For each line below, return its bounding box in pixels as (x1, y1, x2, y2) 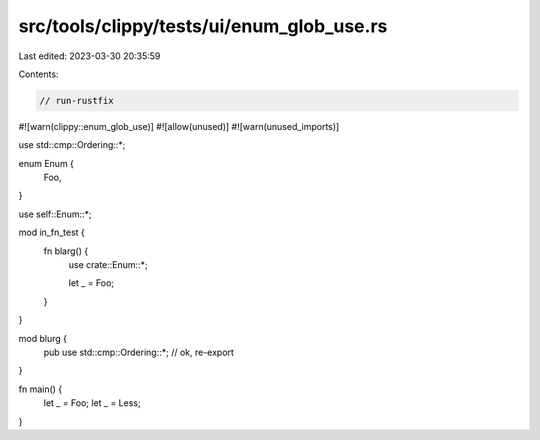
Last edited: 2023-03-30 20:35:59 (18, 50, 161, 62)
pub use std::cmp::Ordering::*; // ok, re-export (43, 346, 235, 358)
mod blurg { (18, 332, 67, 344)
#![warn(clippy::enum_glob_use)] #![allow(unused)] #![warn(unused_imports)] (18, 120, 340, 132)
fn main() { (18, 383, 63, 395)
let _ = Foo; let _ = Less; (43, 397, 141, 409)
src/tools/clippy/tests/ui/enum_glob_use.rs (18, 15, 388, 37)
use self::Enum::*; (18, 208, 92, 220)
